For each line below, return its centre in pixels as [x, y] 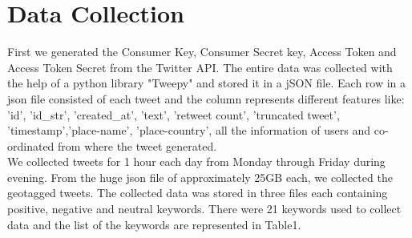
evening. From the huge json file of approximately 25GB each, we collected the [200, 177]
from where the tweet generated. [137, 145]
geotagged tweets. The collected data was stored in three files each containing [198, 193]
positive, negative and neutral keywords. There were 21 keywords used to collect [204, 209]
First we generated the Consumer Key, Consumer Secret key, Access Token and [202, 52]
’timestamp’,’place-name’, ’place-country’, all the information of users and [189, 130]
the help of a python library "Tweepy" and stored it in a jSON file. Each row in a [207, 83]
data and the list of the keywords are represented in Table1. [154, 224]
